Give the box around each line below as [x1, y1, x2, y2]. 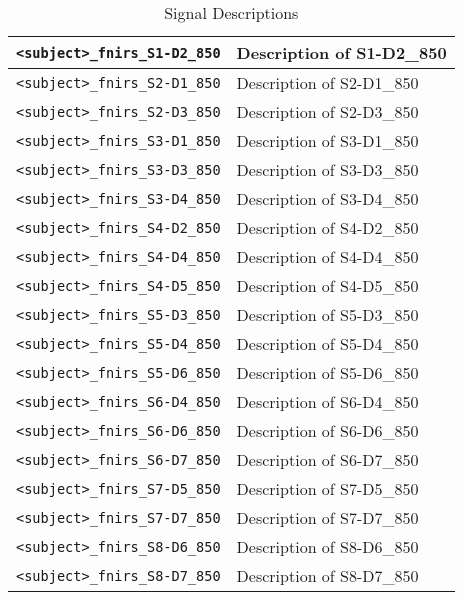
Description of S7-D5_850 [236, 477, 419, 500]
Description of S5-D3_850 [236, 303, 419, 326]
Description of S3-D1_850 [236, 129, 419, 152]
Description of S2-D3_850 [236, 100, 419, 123]
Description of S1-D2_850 [236, 41, 447, 64]
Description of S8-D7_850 [236, 564, 419, 587]
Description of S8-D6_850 [236, 535, 419, 558]
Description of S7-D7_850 [236, 506, 419, 529]
